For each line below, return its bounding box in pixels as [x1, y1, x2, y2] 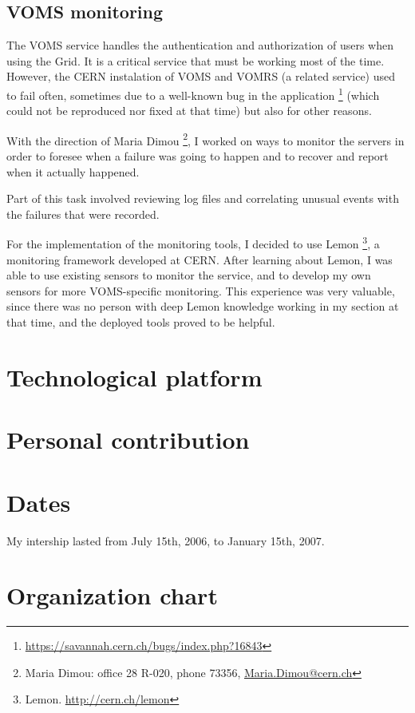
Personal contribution [6, 423, 250, 456]
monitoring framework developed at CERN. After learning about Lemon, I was [6, 251, 393, 267]
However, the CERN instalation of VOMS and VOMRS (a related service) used [6, 68, 396, 85]
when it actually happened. [6, 163, 140, 180]
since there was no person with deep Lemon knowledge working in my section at [6, 298, 399, 315]
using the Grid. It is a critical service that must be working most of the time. [6, 52, 385, 69]
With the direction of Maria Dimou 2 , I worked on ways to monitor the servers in [6, 129, 405, 149]
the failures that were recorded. [6, 205, 160, 222]
